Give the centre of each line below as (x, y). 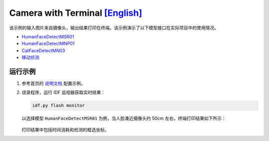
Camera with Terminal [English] (76, 13)
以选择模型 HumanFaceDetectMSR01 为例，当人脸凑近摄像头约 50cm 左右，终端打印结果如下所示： (124, 118)
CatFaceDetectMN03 (43, 50)
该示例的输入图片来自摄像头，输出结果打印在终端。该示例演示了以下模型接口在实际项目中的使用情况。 (114, 28)
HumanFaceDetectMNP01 (48, 44)
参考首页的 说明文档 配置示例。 (54, 84)
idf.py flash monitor (59, 106)
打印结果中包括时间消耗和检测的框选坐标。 (65, 130)
